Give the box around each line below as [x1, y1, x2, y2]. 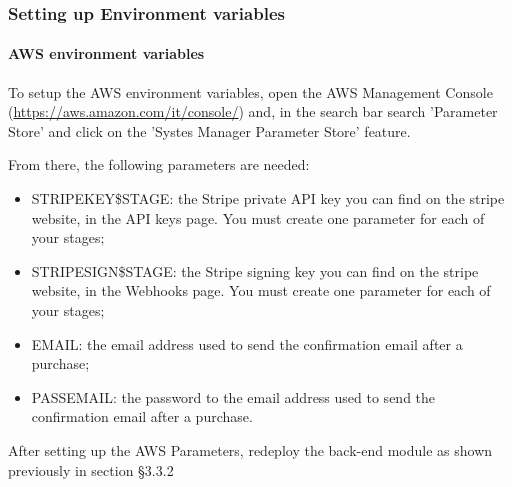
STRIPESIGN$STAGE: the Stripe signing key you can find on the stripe [31, 260, 479, 281]
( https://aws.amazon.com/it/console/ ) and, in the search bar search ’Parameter [8, 101, 498, 122]
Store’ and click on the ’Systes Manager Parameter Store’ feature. [8, 120, 411, 141]
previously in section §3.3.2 [8, 459, 174, 480]
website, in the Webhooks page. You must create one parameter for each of [31, 280, 491, 301]
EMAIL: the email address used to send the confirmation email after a [31, 333, 463, 354]
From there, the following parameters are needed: [8, 154, 310, 175]
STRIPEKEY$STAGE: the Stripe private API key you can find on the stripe [31, 188, 505, 209]
